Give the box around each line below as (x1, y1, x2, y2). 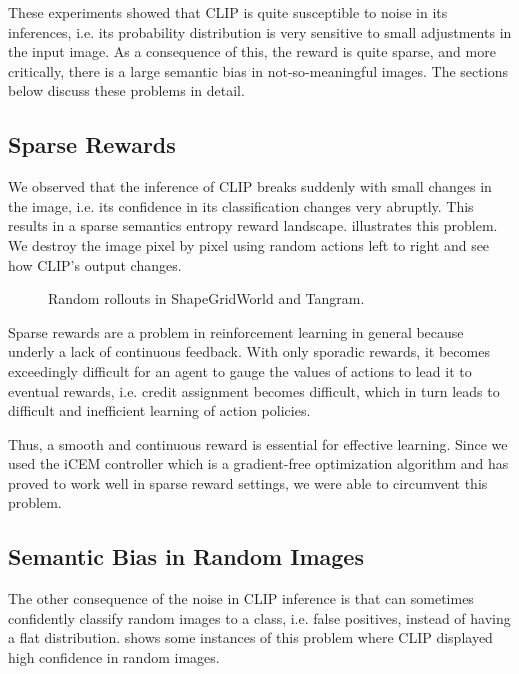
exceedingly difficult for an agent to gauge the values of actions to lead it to (8, 360, 472, 381)
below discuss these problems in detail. (8, 80, 245, 101)
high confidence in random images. (8, 647, 220, 668)
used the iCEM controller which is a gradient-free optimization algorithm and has (8, 453, 509, 474)
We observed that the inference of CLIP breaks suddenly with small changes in (8, 176, 492, 197)
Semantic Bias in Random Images (8, 541, 364, 572)
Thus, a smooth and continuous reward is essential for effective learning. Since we (8, 433, 508, 454)
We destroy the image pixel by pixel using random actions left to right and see (8, 234, 490, 255)
